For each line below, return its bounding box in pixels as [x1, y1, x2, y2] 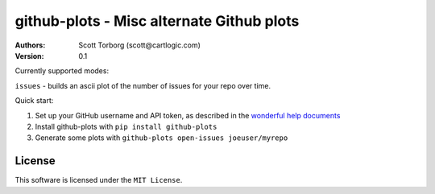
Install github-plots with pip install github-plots [35, 122, 217, 131]
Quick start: [14, 96, 54, 105]
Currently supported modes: [14, 66, 109, 76]
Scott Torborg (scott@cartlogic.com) [78, 40, 201, 50]
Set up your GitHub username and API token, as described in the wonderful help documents [35, 110, 341, 120]
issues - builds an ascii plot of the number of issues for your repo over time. [14, 80, 271, 90]
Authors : [14, 40, 46, 50]
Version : [14, 51, 44, 60]
